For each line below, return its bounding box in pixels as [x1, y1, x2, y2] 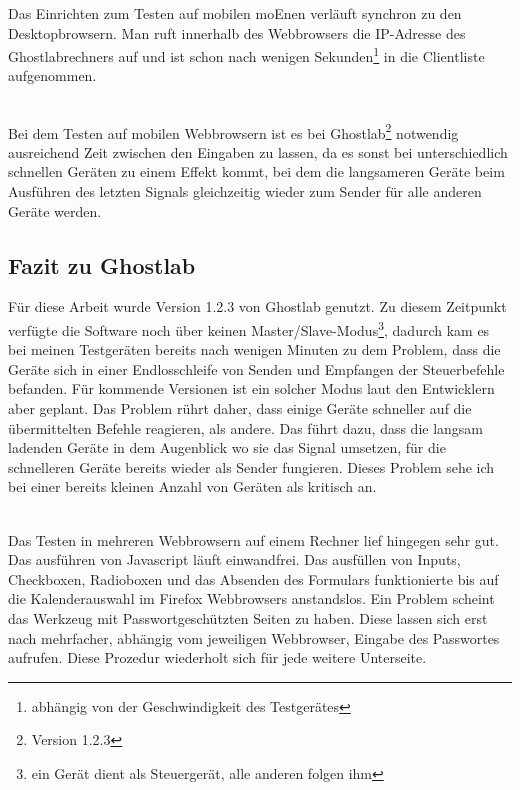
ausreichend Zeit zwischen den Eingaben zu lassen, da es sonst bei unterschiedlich [8, 141, 508, 162]
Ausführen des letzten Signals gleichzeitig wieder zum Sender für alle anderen [8, 181, 482, 202]
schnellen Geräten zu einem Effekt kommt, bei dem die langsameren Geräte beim [8, 161, 505, 182]
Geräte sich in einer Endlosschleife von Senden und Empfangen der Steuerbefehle [8, 358, 505, 379]
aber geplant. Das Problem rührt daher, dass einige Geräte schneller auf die [8, 398, 472, 419]
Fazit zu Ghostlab [8, 249, 196, 280]
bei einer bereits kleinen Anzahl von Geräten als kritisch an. [8, 476, 377, 497]
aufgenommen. [8, 65, 97, 86]
